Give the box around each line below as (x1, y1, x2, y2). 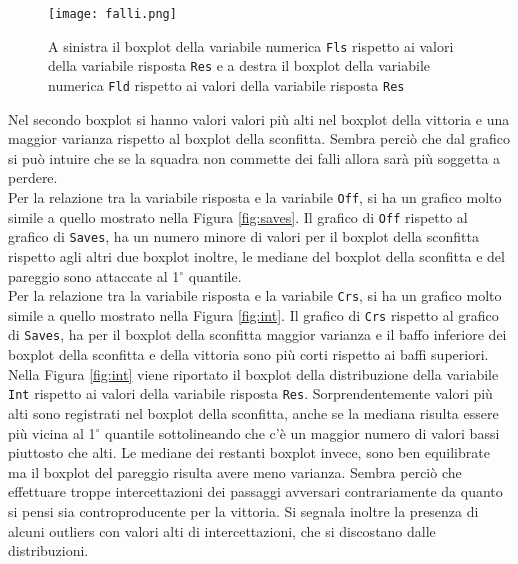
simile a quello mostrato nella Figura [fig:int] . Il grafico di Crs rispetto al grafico (8, 304, 499, 325)
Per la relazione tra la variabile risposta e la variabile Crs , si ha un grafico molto (8, 285, 502, 306)
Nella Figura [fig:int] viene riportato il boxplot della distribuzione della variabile (8, 363, 499, 384)
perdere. (8, 167, 58, 188)
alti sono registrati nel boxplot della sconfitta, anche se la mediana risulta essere (8, 402, 499, 423)
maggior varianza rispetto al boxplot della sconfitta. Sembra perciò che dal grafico (8, 128, 511, 149)
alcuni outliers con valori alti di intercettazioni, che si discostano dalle (8, 520, 436, 541)
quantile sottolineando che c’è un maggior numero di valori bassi (105, 422, 500, 443)
